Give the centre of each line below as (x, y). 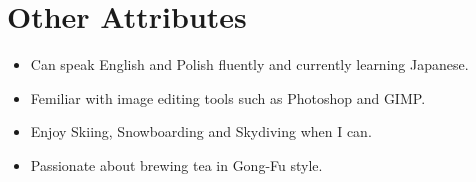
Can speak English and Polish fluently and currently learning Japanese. (249, 64)
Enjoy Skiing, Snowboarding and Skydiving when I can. (201, 131)
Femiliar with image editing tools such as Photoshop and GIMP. (228, 97)
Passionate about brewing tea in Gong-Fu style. (176, 164)
